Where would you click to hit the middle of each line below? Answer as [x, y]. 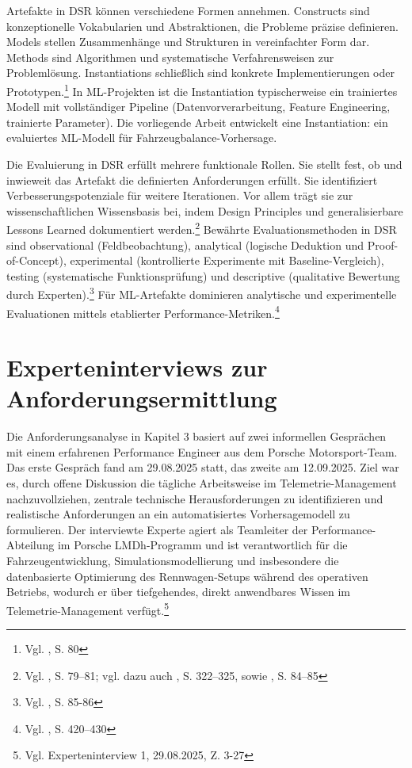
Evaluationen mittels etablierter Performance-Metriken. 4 [143, 311]
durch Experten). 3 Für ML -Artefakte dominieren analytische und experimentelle [202, 293]
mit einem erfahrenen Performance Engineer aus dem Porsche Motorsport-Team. [202, 451]
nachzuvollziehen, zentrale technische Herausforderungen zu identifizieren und [195, 498]
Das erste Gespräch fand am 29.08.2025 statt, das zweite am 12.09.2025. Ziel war [203, 467]
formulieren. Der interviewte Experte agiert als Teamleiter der [157, 529]
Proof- [383, 245]
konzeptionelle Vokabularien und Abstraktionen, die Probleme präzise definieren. [202, 26]
